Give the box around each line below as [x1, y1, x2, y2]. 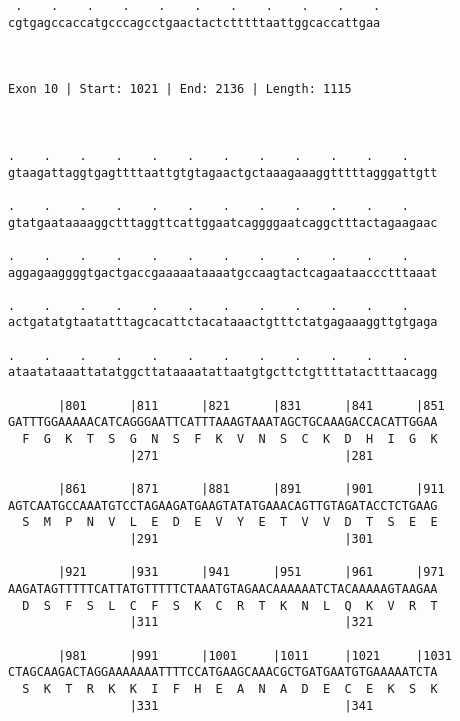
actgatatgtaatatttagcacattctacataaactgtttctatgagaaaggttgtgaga [8, 315, 438, 330]
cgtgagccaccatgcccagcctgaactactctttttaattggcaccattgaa [8, 15, 381, 30]
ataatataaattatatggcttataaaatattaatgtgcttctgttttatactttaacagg [8, 365, 438, 380]
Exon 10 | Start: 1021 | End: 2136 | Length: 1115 [8, 82, 352, 97]
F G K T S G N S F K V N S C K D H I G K [22, 432, 438, 447]
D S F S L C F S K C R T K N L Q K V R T [22, 598, 438, 613]
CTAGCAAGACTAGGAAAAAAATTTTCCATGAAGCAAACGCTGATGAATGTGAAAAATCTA [8, 665, 438, 680]
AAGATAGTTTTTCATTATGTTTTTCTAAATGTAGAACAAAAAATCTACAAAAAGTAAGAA [8, 581, 438, 596]
